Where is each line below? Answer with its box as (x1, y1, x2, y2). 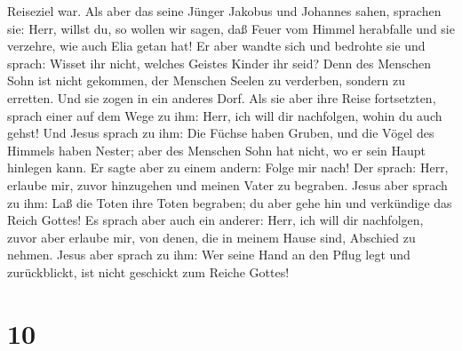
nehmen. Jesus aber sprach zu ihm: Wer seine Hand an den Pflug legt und (7, 245, 410, 264)
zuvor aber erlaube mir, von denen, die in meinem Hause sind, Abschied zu (7, 227, 416, 246)
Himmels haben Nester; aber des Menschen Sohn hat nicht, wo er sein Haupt (7, 140, 426, 159)
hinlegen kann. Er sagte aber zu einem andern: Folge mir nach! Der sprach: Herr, (7, 158, 449, 177)
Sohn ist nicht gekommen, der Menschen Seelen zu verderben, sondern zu (7, 71, 405, 90)
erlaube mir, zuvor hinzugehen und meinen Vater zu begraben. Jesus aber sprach (7, 175, 448, 194)
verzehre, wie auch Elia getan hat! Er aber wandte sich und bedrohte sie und (7, 36, 426, 55)
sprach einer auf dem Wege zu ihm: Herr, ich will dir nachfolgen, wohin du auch (7, 106, 442, 124)
